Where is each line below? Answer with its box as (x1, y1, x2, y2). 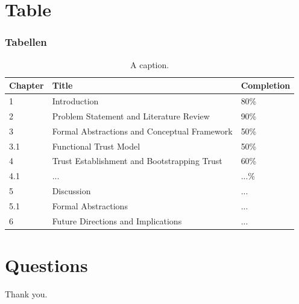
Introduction (52, 95, 99, 107)
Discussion (52, 185, 91, 197)
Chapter (9, 79, 44, 92)
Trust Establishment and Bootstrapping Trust (52, 154, 222, 167)
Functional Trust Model (52, 139, 140, 152)
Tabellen (5, 34, 47, 49)
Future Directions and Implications (52, 214, 182, 227)
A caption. (130, 58, 169, 71)
